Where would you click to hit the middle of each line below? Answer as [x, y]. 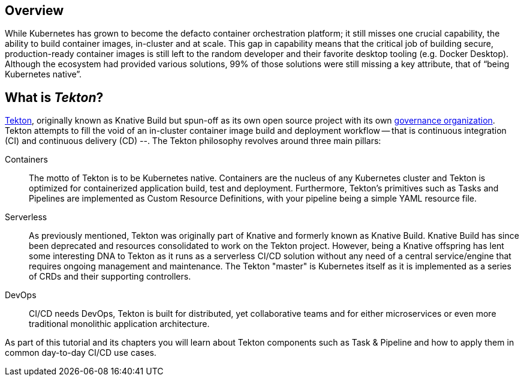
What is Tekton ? [54, 97]
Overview [34, 10]
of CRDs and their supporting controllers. [110, 277]
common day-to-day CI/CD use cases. [81, 353]
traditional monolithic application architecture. [119, 324]
